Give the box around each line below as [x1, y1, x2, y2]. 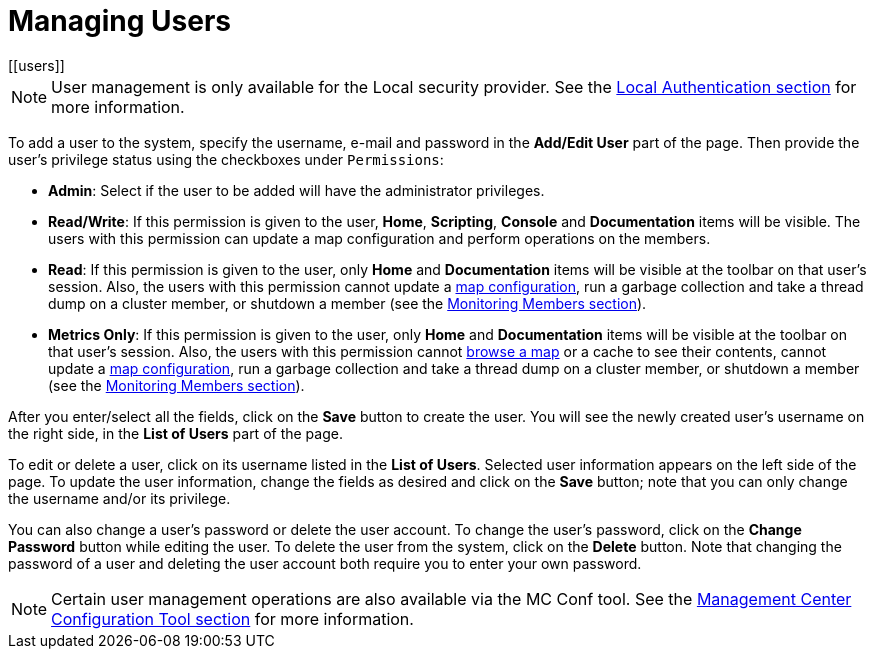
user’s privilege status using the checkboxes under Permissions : [8, 150, 444, 168]
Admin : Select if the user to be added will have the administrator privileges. [48, 181, 545, 199]
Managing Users [8, 4, 232, 38]
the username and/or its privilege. [8, 489, 231, 507]
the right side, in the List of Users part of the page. [8, 424, 343, 442]
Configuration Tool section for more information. [51, 608, 414, 629]
